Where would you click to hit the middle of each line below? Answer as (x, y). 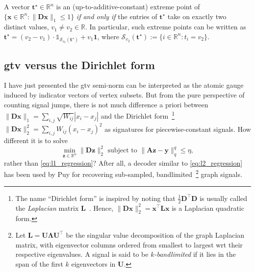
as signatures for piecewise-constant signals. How (178, 129)
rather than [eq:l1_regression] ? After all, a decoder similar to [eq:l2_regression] (123, 162)
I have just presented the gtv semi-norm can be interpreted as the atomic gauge (124, 85)
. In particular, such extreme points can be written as (166, 27)
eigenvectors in (93, 263)
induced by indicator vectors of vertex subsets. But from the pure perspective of (124, 95)
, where (108, 36)
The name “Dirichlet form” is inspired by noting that (95, 198)
